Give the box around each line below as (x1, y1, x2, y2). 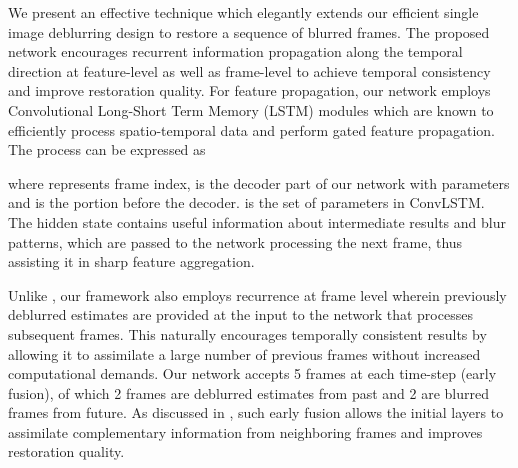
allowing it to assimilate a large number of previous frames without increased (8, 343, 481, 364)
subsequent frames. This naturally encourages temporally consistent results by (8, 323, 487, 344)
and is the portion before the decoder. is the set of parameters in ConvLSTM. (8, 192, 485, 213)
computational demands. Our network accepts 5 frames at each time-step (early (8, 363, 497, 384)
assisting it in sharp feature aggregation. (8, 251, 255, 272)
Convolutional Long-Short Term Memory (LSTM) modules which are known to (8, 99, 494, 120)
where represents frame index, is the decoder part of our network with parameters (8, 172, 510, 193)
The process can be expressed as (8, 139, 206, 160)
